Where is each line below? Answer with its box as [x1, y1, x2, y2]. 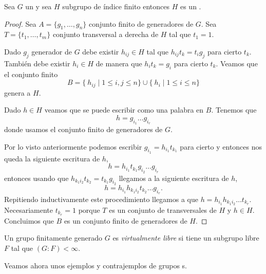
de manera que [96, 58, 142, 68]
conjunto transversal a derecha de [52, 29, 159, 40]
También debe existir [4, 58, 70, 68]
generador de [31, 46, 72, 57]
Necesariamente [4, 204, 53, 215]
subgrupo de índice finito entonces [62, 1, 169, 11]
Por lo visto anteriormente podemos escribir [4, 141, 142, 152]
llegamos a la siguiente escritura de [119, 172, 229, 183]
